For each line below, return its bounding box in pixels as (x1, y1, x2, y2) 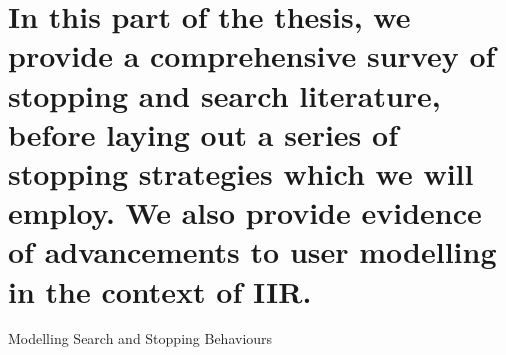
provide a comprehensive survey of (8, 35, 496, 76)
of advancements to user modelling (8, 231, 497, 272)
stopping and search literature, (8, 74, 441, 115)
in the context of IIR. (8, 270, 312, 311)
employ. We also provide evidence (8, 192, 482, 233)
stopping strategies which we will (8, 152, 474, 193)
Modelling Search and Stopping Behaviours (8, 328, 273, 349)
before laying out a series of (8, 113, 398, 154)
